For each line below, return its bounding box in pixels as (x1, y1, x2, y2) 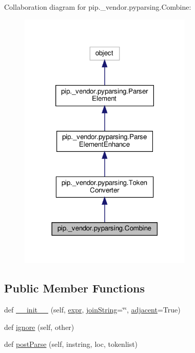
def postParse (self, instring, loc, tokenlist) (4, 339, 138, 349)
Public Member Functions (4, 280, 145, 296)
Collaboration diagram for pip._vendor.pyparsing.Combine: (4, 2, 191, 12)
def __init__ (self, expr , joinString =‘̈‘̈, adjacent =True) (4, 304, 181, 315)
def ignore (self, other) (4, 321, 74, 332)
